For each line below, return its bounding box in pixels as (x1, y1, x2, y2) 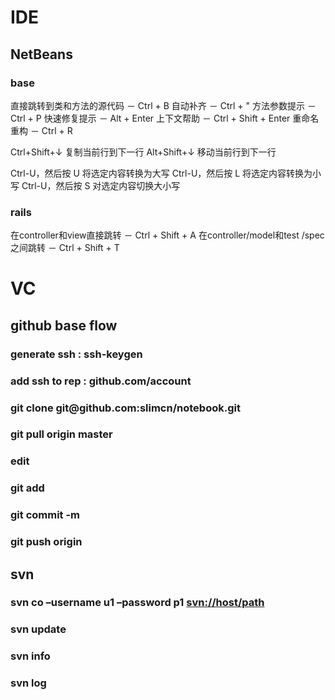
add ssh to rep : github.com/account (10, 374, 192, 388)
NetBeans (10, 46, 73, 63)
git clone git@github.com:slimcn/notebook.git (10, 401, 241, 415)
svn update (10, 622, 67, 636)
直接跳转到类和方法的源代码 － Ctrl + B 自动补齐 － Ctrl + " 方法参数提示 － (10, 99, 317, 111)
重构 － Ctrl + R (10, 124, 73, 136)
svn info (10, 649, 51, 663)
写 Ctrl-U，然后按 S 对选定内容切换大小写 (10, 179, 181, 191)
